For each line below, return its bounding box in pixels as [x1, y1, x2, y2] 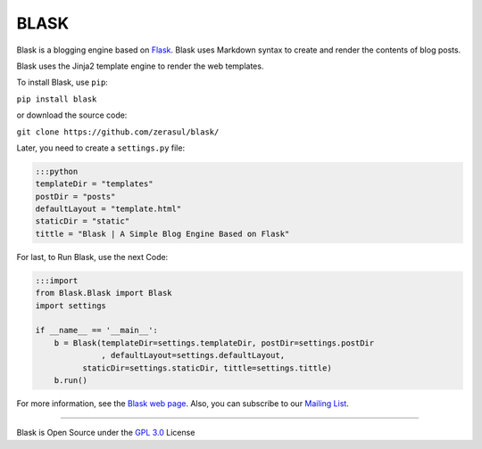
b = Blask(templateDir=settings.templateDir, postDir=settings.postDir [54, 338, 375, 347]
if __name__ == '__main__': [35, 325, 158, 336]
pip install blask [16, 94, 97, 104]
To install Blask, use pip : [16, 77, 109, 88]
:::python [35, 166, 79, 176]
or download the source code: [16, 110, 128, 120]
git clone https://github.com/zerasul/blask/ [16, 127, 220, 137]
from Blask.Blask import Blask [35, 288, 173, 298]
